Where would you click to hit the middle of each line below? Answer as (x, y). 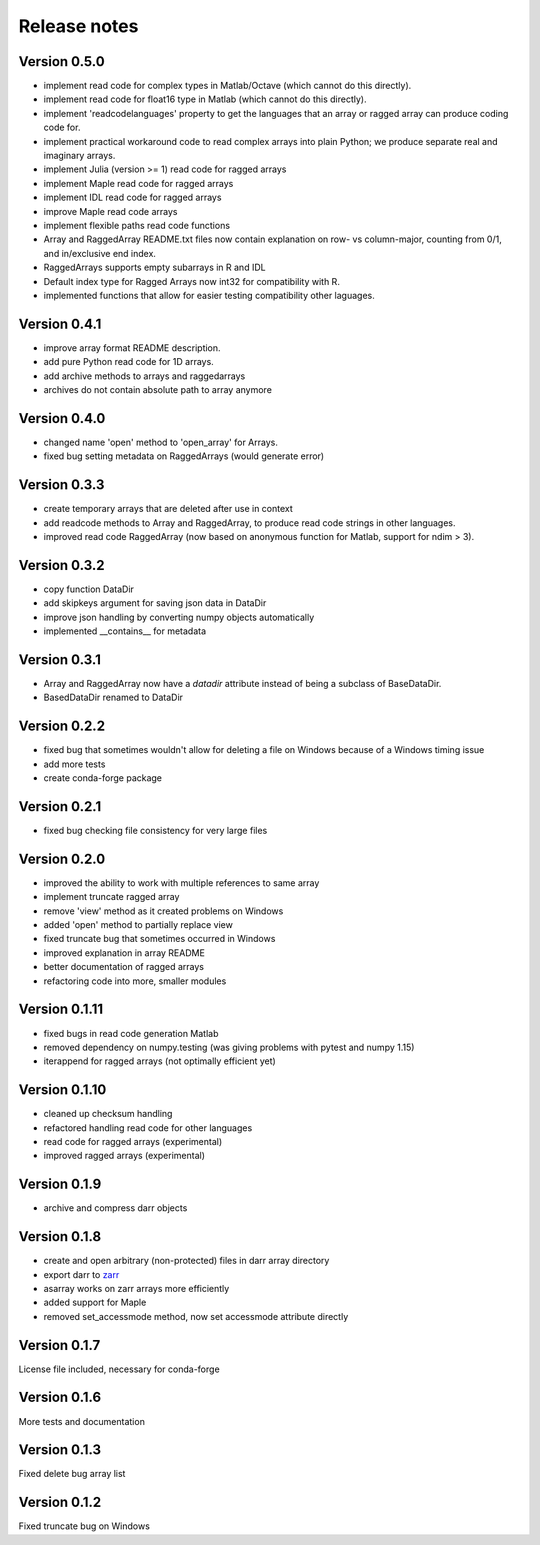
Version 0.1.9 (60, 1184)
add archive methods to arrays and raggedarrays (144, 376)
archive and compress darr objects (115, 1208)
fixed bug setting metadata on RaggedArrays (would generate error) (184, 456)
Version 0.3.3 (61, 485)
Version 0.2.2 (61, 726)
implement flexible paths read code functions (136, 225)
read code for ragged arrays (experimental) (133, 1141)
